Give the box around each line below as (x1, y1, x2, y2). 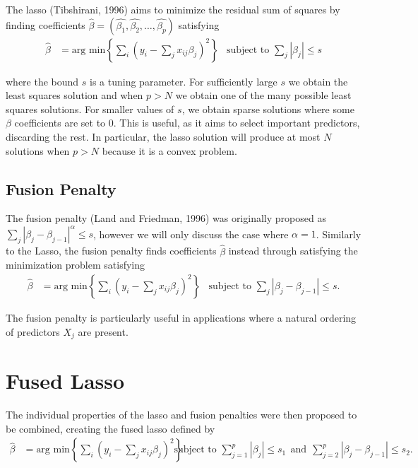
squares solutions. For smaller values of (6, 101, 174, 116)
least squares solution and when (6, 88, 143, 103)
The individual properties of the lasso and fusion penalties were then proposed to (6, 407, 357, 422)
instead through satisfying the (228, 243, 358, 258)
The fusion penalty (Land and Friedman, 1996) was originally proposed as (6, 211, 326, 226)
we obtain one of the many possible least (175, 88, 352, 103)
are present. (78, 324, 129, 339)
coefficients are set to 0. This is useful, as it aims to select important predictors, (14, 115, 360, 130)
